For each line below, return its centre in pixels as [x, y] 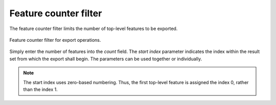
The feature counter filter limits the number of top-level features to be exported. [94, 29]
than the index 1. [41, 89]
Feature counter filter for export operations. [55, 40]
